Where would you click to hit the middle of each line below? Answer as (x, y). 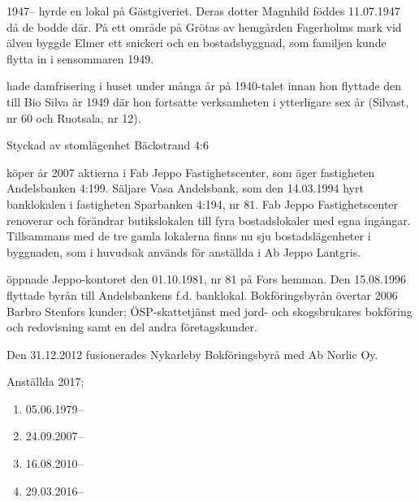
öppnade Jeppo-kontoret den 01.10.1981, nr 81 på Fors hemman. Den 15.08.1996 (206, 279)
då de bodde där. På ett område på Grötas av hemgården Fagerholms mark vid (204, 26)
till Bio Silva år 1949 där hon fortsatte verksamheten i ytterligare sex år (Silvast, (208, 101)
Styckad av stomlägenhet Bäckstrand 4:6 (108, 145)
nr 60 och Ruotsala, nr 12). (74, 117)
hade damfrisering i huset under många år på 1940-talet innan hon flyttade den (204, 86)
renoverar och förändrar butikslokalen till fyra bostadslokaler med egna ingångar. (209, 220)
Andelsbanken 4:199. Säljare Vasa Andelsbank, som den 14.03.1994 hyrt (185, 188)
